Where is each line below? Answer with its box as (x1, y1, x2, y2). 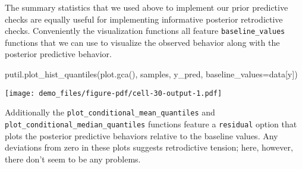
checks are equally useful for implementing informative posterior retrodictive (5, 12, 283, 25)
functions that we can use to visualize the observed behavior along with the (5, 36, 280, 48)
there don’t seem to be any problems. (5, 152, 141, 165)
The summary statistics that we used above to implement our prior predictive (5, 1, 288, 13)
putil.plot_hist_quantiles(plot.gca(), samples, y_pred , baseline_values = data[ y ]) (5, 68, 298, 80)
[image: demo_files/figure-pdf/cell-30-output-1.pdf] (5, 89, 222, 98)
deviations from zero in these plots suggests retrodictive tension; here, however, (5, 141, 293, 154)
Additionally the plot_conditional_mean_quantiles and (5, 106, 215, 118)
